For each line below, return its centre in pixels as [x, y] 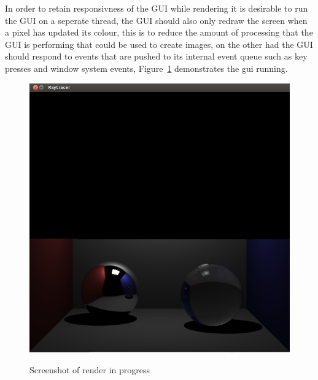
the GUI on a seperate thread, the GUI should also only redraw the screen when [156, 20]
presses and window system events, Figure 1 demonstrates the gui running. [146, 68]
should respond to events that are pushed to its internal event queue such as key [156, 56]
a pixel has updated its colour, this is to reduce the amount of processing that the [159, 32]
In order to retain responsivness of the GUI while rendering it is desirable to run [157, 8]
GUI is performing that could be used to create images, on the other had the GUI [159, 44]
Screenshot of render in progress [90, 369]
